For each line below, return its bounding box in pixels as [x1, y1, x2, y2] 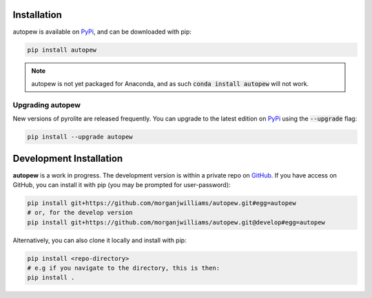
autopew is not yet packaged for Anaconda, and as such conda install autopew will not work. [31, 79, 309, 87]
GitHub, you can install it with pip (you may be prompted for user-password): [12, 180, 231, 189]
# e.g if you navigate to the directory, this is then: [27, 264, 220, 272]
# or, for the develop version [27, 209, 134, 217]
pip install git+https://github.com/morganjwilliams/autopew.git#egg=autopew [27, 199, 296, 206]
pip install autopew [27, 45, 96, 54]
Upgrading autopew [12, 100, 81, 109]
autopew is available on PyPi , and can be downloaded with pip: [12, 28, 192, 36]
